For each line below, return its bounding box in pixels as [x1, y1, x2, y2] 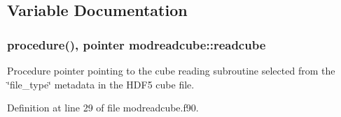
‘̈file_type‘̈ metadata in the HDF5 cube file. [7, 77, 195, 91]
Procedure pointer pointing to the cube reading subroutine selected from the [7, 63, 335, 77]
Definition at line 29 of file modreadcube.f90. [7, 100, 199, 115]
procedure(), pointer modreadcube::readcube [7, 36, 266, 53]
